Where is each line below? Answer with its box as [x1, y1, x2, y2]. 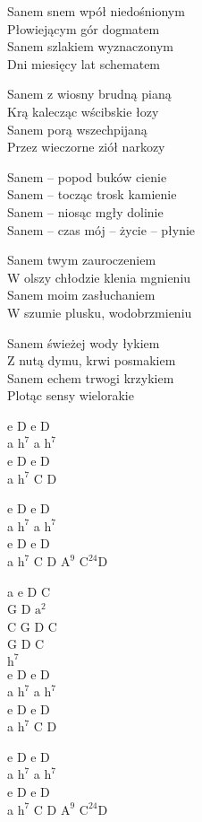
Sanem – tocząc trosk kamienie [7, 185, 177, 204]
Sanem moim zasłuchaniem [7, 285, 156, 304]
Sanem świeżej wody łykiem [7, 333, 160, 352]
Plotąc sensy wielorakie [7, 386, 134, 405]
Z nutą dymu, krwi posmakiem [7, 351, 176, 370]
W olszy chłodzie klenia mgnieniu [7, 267, 191, 286]
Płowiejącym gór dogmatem [7, 19, 160, 38]
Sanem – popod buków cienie [7, 167, 167, 186]
